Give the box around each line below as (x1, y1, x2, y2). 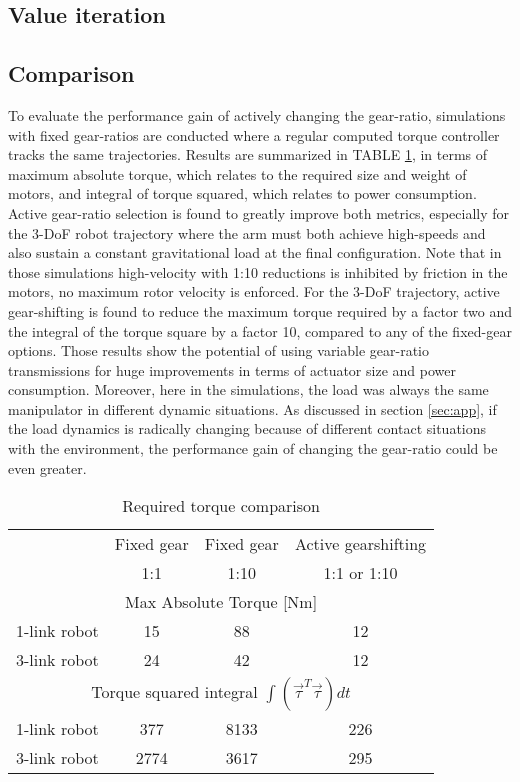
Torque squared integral (91, 680, 258, 704)
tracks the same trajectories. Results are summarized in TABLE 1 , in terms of (8, 144, 488, 165)
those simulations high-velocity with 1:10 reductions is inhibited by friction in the (8, 261, 508, 282)
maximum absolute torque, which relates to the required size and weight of (8, 163, 467, 184)
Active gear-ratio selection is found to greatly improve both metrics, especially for (8, 202, 510, 223)
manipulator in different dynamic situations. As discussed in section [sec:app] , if (8, 398, 497, 419)
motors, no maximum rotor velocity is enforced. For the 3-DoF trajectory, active (8, 281, 500, 302)
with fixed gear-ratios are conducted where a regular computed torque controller (8, 124, 500, 145)
